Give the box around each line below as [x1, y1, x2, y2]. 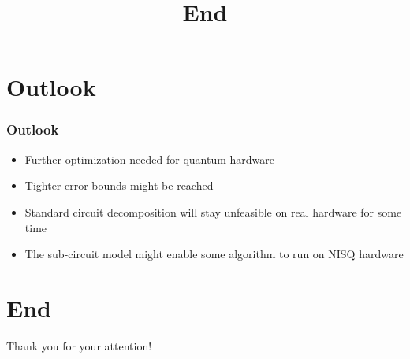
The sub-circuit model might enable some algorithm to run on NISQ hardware [24, 246, 404, 262]
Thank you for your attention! [6, 337, 152, 353]
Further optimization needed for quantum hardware [24, 150, 275, 167]
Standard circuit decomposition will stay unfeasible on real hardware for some [24, 203, 402, 220]
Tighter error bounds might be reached [24, 177, 214, 194]
